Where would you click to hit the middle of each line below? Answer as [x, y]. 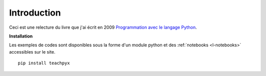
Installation [21, 36]
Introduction [35, 13]
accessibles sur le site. [32, 52]
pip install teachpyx [44, 63]
